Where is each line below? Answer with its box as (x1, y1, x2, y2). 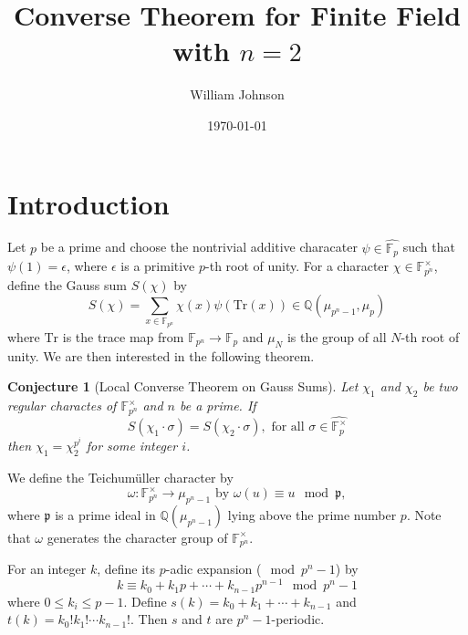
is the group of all (286, 327, 387, 346)
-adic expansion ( (165, 559, 262, 578)
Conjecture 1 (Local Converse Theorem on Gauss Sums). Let (7, 377, 359, 396)
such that (402, 237, 455, 256)
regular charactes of (7, 396, 117, 415)
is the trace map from (62, 327, 184, 346)
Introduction (7, 184, 170, 222)
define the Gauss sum (7, 275, 127, 294)
